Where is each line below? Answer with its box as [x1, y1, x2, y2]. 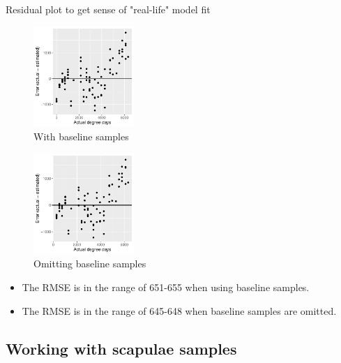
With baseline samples [33, 129, 129, 144]
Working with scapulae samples [6, 337, 237, 359]
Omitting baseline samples [33, 256, 146, 271]
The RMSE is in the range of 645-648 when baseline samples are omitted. [22, 303, 337, 318]
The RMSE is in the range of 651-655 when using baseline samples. [22, 279, 310, 294]
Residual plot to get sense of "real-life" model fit [6, 2, 211, 16]
